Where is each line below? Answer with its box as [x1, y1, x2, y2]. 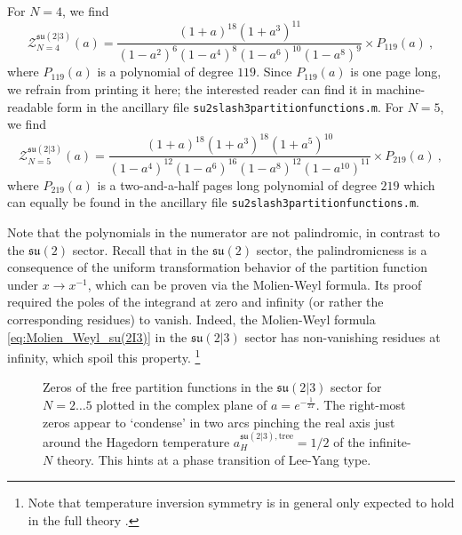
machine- [376, 80, 426, 99]
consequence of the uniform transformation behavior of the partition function [7, 258, 427, 276]
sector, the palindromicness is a [256, 240, 427, 259]
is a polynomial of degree [97, 62, 234, 81]
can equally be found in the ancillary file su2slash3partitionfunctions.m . [7, 193, 419, 212]
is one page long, [350, 62, 442, 81]
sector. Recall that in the [72, 240, 209, 259]
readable [7, 97, 53, 116]
